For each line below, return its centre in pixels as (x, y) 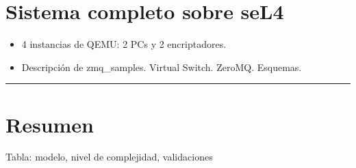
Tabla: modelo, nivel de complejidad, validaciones (109, 157)
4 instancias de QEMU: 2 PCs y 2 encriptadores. (124, 44)
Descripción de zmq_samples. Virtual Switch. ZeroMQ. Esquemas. (162, 67)
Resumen (50, 124)
